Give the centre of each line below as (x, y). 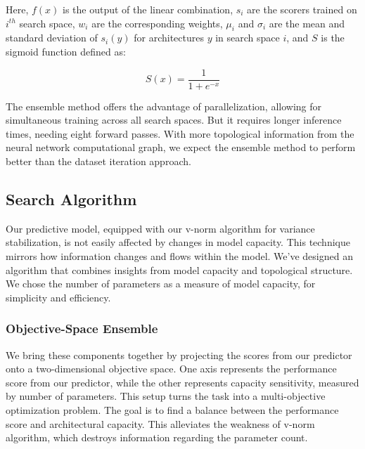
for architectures (169, 38)
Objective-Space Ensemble (82, 328)
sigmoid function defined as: (66, 51)
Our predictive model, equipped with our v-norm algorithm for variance (160, 228)
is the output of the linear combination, (148, 9)
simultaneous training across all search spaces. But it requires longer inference (174, 120)
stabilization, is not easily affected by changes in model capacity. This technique (178, 242)
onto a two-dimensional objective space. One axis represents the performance (171, 369)
